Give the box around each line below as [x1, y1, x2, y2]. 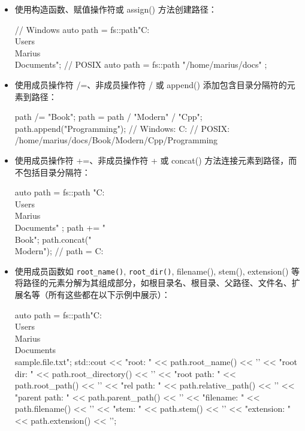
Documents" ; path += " [14, 221, 105, 233]
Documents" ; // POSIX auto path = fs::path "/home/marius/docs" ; [14, 58, 267, 71]
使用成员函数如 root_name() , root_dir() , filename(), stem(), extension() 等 [14, 264, 300, 277]
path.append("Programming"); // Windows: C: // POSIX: [14, 122, 230, 134]
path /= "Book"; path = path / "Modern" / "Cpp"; [14, 110, 203, 123]
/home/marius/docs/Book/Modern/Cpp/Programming [14, 134, 218, 146]
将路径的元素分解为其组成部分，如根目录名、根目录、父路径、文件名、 [14, 276, 292, 289]
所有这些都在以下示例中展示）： [48, 288, 170, 300]
